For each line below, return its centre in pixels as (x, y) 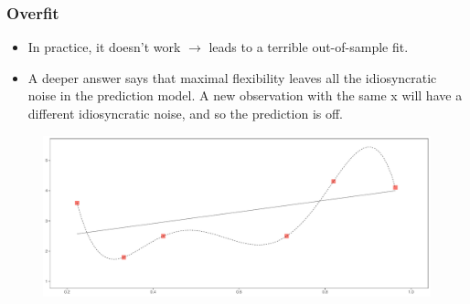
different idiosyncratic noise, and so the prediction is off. (185, 113)
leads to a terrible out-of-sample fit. (309, 47)
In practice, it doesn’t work (104, 47)
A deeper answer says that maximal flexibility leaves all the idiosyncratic (232, 77)
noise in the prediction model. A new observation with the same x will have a (245, 95)
